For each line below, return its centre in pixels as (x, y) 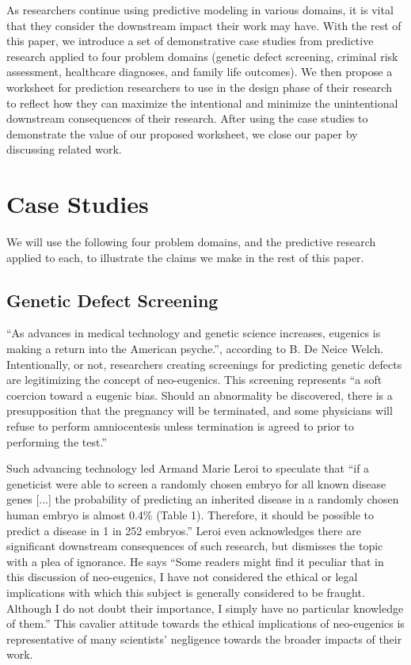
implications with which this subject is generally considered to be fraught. (186, 592)
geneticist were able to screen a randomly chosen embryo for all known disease (196, 483)
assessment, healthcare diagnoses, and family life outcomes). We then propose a (200, 72)
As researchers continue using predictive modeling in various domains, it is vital (200, 9)
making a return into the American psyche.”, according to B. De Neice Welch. (195, 349)
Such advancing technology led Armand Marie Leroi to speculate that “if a (188, 468)
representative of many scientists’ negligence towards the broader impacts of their (204, 638)
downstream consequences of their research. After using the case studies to (187, 118)
